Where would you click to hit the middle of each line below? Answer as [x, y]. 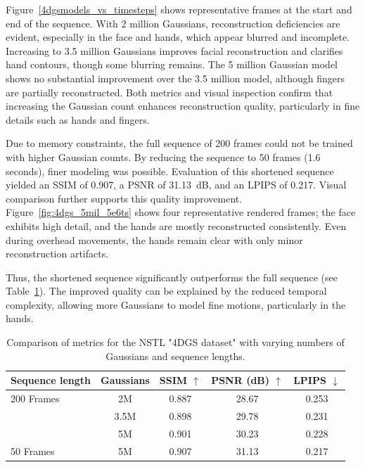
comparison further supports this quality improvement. [124, 198]
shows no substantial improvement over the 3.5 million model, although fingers [175, 78]
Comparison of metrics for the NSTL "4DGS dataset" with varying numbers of [175, 342]
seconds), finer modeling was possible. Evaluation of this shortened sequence [170, 171]
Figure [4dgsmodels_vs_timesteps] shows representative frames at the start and [179, 9]
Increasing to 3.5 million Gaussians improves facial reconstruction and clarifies [174, 50]
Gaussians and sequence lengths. [175, 356]
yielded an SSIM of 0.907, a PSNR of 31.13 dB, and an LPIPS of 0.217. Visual [176, 185]
